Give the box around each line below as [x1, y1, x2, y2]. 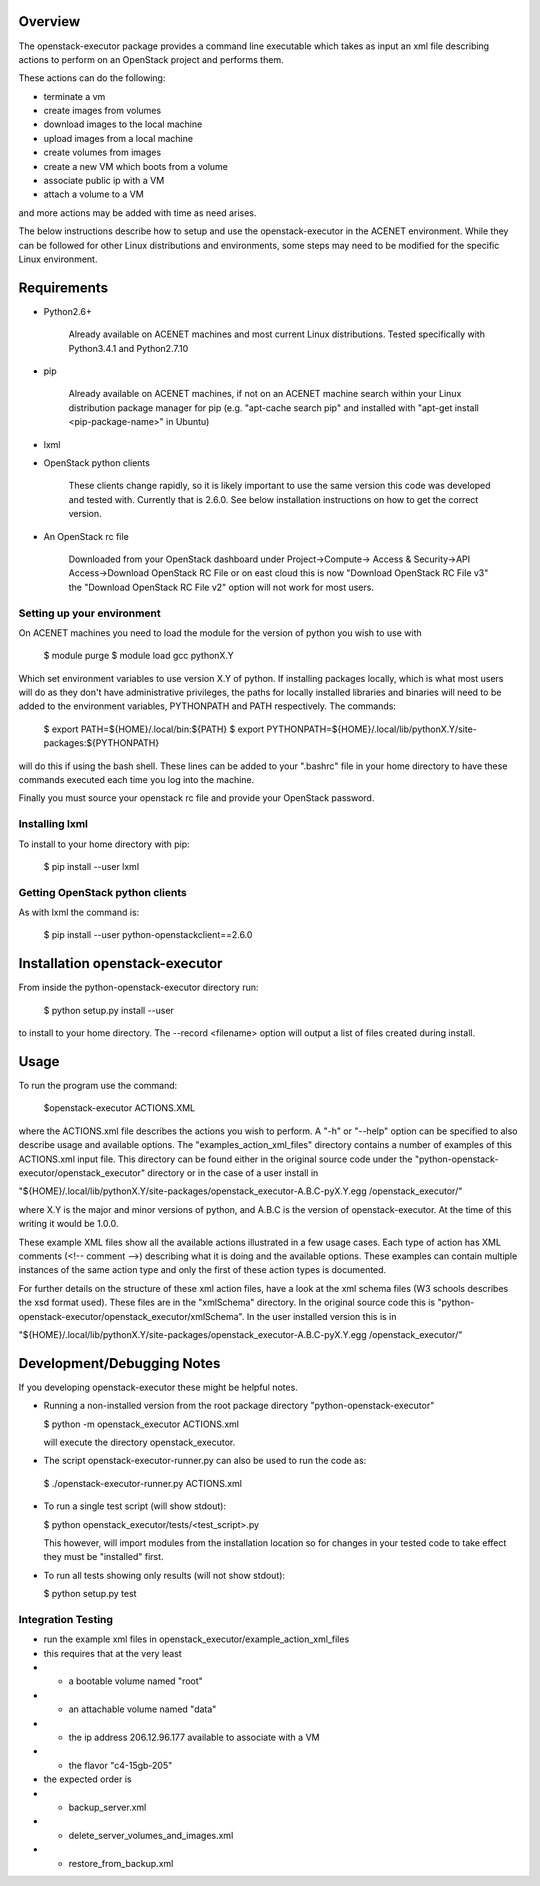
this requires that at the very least [43, 1647, 182, 1659]
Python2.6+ [43, 305, 92, 317]
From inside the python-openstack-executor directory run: [18, 981, 259, 994]
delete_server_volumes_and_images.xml [68, 1829, 234, 1841]
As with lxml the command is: [18, 906, 140, 919]
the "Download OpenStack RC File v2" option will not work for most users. [68, 581, 375, 593]
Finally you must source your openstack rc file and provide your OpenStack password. [18, 792, 375, 804]
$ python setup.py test [43, 1588, 137, 1600]
